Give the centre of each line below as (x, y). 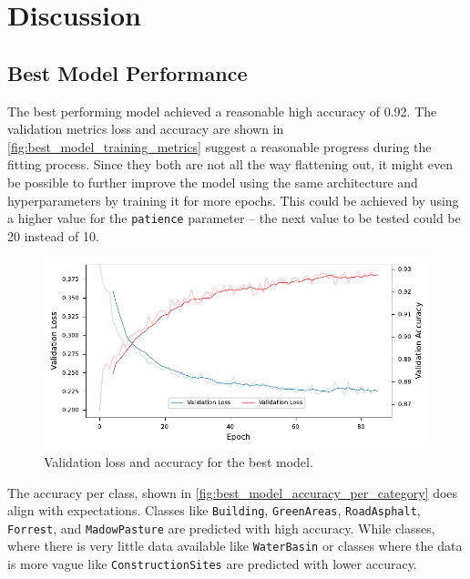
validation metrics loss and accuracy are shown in (146, 129)
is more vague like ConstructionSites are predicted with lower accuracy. (212, 564)
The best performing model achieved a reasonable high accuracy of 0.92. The (222, 111)
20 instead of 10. (53, 235)
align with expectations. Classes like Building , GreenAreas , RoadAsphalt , (214, 510)
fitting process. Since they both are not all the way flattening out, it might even (230, 164)
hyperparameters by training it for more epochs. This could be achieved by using (233, 200)
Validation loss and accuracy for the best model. (179, 461)
